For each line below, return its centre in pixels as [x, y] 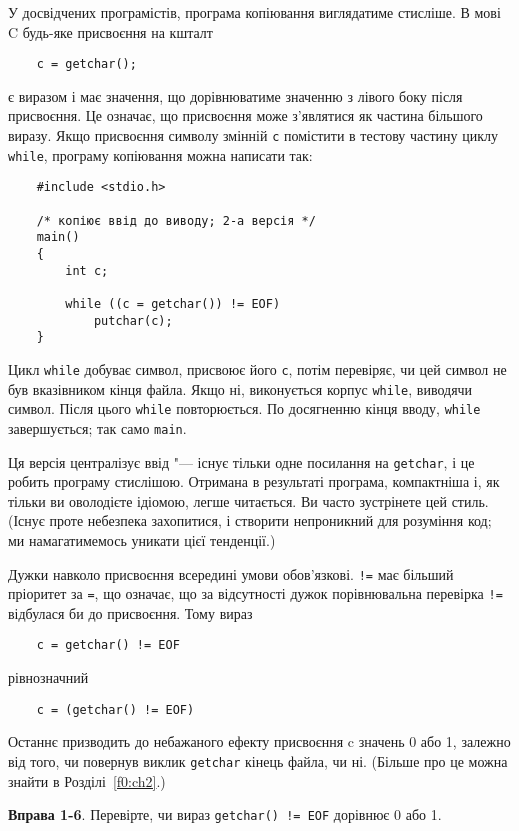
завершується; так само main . [97, 427]
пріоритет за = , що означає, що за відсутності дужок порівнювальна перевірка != [255, 593]
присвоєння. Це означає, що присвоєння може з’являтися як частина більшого [245, 115]
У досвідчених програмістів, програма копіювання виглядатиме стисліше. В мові [254, 12]
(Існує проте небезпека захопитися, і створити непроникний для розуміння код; [250, 520]
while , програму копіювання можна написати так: [160, 154]
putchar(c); [133, 320]
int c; [87, 270]
